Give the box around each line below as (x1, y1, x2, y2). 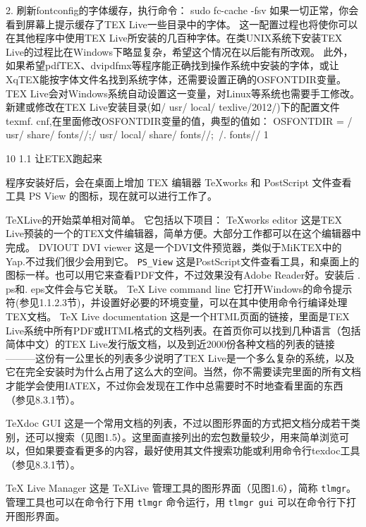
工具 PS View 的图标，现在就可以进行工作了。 (6, 188, 218, 203)
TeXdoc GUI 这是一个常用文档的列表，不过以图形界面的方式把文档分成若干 (6, 416, 350, 430)
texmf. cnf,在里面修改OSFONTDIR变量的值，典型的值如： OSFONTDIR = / (6, 113, 353, 128)
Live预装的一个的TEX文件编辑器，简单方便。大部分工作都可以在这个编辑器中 (6, 226, 361, 241)
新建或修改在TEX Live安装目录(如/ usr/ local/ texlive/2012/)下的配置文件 (6, 99, 340, 114)
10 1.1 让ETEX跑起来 (6, 150, 102, 165)
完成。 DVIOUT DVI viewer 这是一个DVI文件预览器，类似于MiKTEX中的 (6, 239, 342, 254)
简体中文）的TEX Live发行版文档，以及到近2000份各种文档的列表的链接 (6, 337, 335, 351)
